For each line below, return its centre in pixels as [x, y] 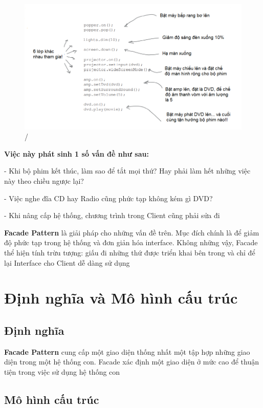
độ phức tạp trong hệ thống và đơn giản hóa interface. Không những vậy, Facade [131, 242]
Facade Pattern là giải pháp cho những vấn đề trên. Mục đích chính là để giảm [132, 232]
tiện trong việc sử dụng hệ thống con [62, 371]
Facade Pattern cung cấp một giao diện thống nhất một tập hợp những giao [127, 351]
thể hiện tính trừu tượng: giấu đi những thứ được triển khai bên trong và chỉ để [130, 252]
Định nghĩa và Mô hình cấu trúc [121, 298]
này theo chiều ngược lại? [44, 181]
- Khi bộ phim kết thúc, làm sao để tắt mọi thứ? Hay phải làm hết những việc [127, 171]
